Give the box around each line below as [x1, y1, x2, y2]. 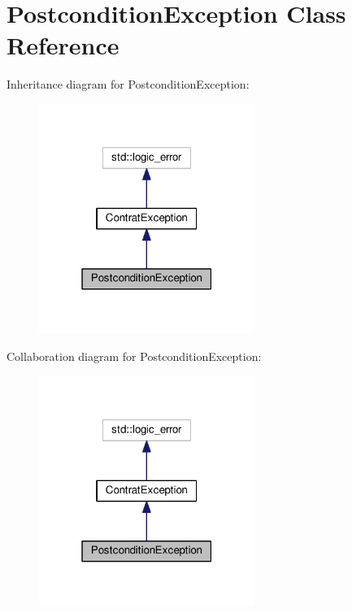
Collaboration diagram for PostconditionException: [7, 348, 262, 365]
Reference [7, 28, 120, 62]
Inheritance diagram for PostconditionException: [7, 76, 250, 93]
